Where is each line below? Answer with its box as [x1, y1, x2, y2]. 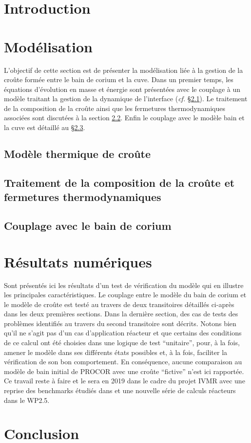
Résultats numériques [4, 251, 152, 271]
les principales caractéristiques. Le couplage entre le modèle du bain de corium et [4, 289, 247, 300]
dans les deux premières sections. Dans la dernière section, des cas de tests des [4, 309, 238, 319]
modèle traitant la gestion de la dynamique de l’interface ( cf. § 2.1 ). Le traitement [4, 93, 248, 104]
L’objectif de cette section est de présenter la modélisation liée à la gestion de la [4, 65, 243, 75]
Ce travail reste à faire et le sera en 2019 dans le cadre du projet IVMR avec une [4, 376, 245, 386]
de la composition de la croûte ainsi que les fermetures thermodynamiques [4, 103, 225, 113]
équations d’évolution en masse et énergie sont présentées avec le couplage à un [4, 84, 241, 94]
